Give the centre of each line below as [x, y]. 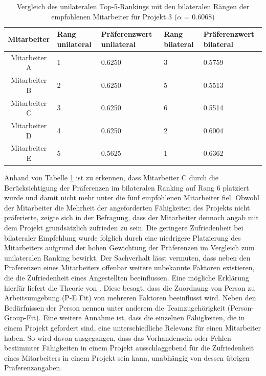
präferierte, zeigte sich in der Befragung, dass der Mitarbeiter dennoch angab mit [131, 217]
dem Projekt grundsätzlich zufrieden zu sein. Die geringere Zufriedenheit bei [124, 228]
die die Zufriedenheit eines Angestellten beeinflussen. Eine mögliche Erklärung [127, 277]
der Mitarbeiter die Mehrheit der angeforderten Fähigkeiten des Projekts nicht [127, 207]
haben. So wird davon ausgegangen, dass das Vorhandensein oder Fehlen [118, 337]
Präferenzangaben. [33, 368]
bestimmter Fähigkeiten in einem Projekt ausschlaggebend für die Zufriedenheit [129, 348]
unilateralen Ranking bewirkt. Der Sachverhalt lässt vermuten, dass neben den [127, 257]
